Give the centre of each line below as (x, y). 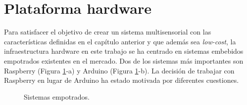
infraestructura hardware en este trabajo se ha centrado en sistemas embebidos (124, 51)
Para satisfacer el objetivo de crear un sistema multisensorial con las (108, 32)
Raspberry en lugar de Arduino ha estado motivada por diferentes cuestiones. (122, 80)
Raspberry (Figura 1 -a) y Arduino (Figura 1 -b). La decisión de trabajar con (119, 70)
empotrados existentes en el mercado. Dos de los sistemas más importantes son (124, 60)
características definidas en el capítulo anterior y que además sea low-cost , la (120, 41)
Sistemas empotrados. (57, 96)
